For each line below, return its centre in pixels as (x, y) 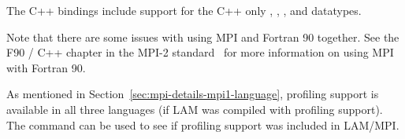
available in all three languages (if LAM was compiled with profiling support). (195, 109)
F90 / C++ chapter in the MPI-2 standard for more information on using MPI (200, 52)
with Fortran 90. (46, 67)
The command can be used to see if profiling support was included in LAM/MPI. (203, 124)
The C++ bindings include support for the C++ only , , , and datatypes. (184, 10)
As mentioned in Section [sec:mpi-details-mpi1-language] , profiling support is (193, 94)
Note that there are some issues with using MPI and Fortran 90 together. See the (203, 37)
